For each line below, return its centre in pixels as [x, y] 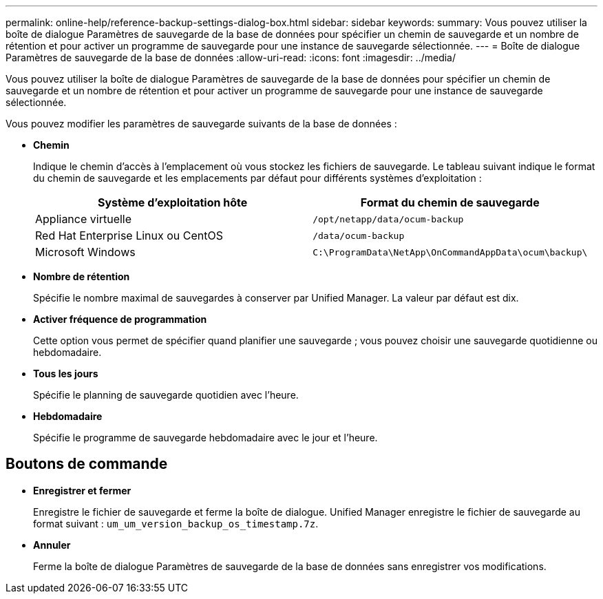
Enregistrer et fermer [82, 490]
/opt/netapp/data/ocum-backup [388, 219]
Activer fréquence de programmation [120, 319]
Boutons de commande [87, 464]
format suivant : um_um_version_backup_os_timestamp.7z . [176, 523]
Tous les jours [66, 374]
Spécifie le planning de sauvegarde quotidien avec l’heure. [166, 395]
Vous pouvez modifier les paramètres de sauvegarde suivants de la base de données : [201, 124]
